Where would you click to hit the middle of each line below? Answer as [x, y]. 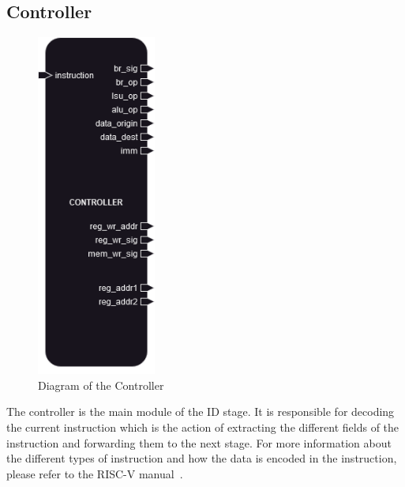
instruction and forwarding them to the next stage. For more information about [199, 442]
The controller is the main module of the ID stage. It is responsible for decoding [201, 411]
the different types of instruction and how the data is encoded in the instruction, [202, 458]
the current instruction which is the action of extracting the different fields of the [203, 427]
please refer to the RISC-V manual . [95, 473]
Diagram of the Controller [101, 385]
